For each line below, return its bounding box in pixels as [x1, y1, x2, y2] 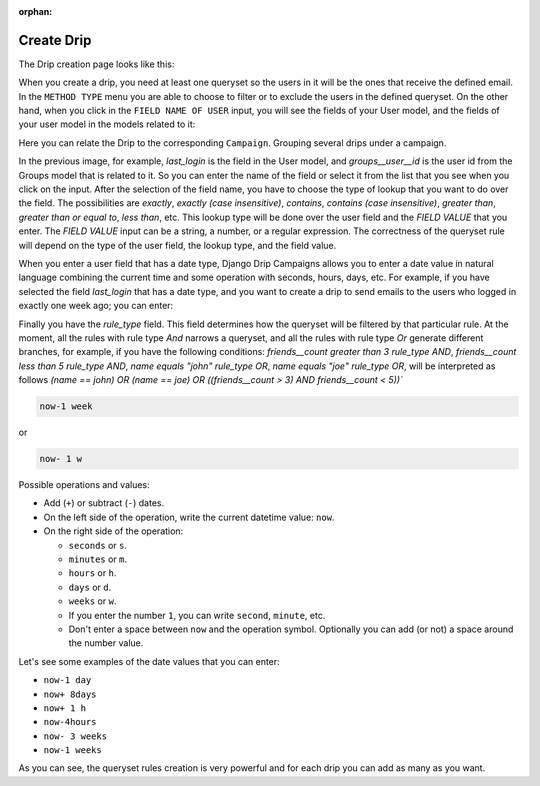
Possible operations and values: [18, 479, 150, 491]
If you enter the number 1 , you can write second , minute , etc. [68, 609, 326, 621]
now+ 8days [43, 688, 97, 700]
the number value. [68, 637, 144, 649]
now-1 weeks [43, 745, 102, 756]
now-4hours [43, 716, 97, 728]
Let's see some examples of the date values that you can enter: [18, 655, 280, 667]
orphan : [18, 6, 53, 17]
